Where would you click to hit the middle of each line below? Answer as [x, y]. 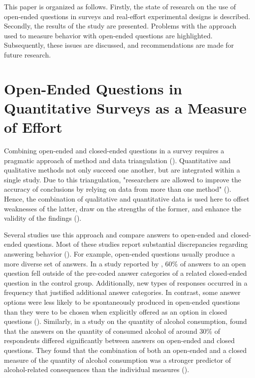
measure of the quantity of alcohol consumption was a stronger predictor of [117, 360]
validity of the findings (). [43, 218]
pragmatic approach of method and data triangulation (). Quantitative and [117, 160]
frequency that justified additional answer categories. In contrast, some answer [122, 292]
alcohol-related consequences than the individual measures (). [97, 369]
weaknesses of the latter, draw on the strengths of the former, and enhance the [123, 208]
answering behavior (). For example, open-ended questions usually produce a [120, 254]
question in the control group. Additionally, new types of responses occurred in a [126, 282]
